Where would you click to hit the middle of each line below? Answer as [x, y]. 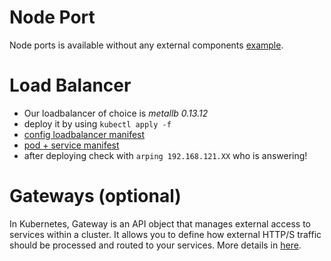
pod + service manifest [71, 145]
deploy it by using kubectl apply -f [97, 123]
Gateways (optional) [95, 196]
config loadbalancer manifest [84, 134]
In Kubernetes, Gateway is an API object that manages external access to [160, 223]
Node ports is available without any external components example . [146, 45]
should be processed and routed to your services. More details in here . [155, 245]
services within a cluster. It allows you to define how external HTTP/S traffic [165, 234]
